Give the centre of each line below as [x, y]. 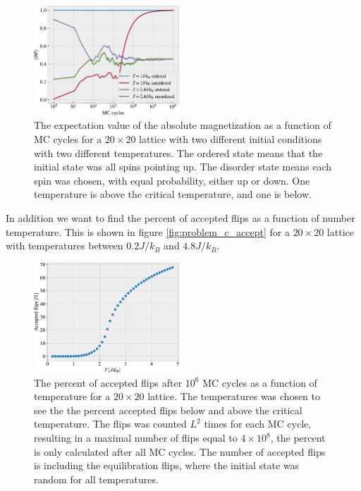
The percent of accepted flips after [108, 382]
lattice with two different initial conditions [231, 138]
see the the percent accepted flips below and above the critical [168, 410]
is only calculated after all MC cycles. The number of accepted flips [180, 451]
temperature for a [72, 396]
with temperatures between [65, 245]
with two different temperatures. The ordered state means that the [178, 153]
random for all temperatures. [96, 479]
